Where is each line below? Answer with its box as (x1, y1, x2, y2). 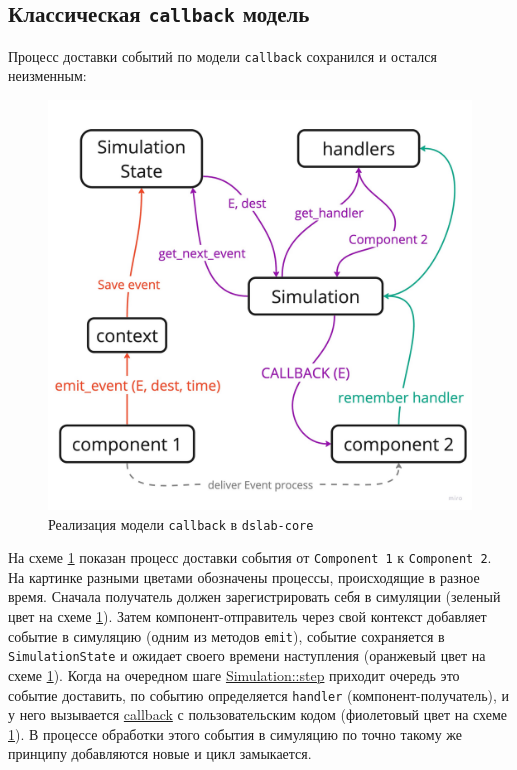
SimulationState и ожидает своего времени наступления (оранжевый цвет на (8, 645, 486, 666)
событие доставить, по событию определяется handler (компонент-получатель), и (8, 684, 510, 705)
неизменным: (8, 65, 87, 86)
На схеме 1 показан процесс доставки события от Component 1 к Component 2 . (8, 547, 492, 568)
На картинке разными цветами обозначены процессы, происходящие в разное (8, 566, 480, 587)
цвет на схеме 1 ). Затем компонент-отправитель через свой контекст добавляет (8, 606, 487, 627)
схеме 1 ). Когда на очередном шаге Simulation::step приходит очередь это (8, 664, 460, 685)
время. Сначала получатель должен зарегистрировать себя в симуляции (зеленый (8, 586, 501, 607)
